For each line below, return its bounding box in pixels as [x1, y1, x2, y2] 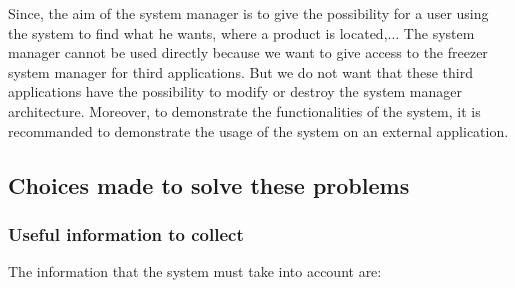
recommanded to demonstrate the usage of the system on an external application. [8, 120, 509, 141]
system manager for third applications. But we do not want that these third [8, 61, 473, 82]
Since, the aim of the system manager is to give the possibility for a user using [8, 3, 489, 23]
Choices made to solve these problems [8, 169, 410, 200]
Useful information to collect [8, 221, 244, 246]
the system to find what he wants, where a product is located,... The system [8, 22, 475, 43]
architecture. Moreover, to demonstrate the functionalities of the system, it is [8, 100, 481, 121]
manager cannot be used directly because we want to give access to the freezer [8, 42, 488, 63]
